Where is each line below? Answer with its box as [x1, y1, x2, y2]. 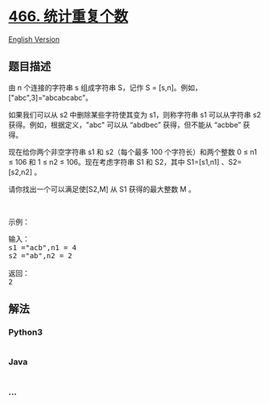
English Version [8, 34, 60, 44]
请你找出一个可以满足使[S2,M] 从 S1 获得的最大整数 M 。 [8, 184, 196, 194]
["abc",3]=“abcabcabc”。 [8, 93, 93, 102]
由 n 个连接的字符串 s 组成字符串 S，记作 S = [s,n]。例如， [8, 82, 203, 93]
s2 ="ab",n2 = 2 [8, 251, 72, 260]
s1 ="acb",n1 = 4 [8, 243, 77, 252]
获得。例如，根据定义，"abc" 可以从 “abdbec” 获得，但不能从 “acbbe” [8, 120, 242, 130]
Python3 [8, 327, 43, 338]
